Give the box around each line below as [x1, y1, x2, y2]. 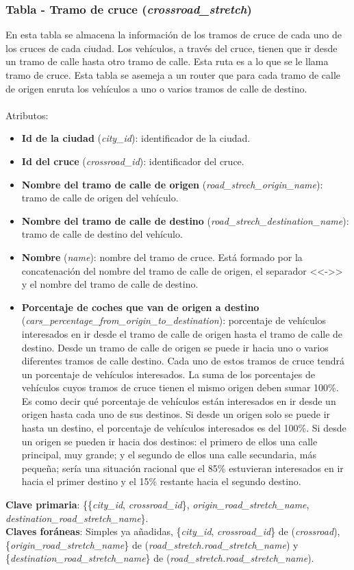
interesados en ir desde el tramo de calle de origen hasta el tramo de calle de [21, 326, 343, 340]
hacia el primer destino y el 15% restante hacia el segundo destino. [21, 474, 301, 488]
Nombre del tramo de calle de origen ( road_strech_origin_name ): [21, 177, 323, 191]
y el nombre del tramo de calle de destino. [21, 277, 199, 291]
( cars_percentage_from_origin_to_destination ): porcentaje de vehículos [21, 313, 327, 327]
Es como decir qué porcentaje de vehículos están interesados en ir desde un [21, 393, 336, 408]
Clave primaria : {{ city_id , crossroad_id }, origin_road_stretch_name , [5, 497, 309, 512]
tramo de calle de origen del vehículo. [21, 190, 179, 205]
